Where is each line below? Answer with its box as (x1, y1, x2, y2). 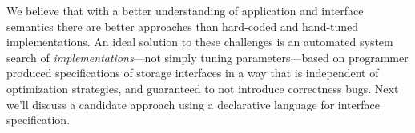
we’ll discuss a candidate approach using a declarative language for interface (6, 96, 380, 112)
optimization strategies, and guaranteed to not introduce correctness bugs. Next (6, 80, 399, 96)
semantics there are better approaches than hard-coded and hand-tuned (6, 18, 359, 34)
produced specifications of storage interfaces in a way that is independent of (6, 65, 379, 81)
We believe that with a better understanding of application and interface (6, 2, 364, 18)
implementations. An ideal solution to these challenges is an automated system (6, 33, 393, 50)
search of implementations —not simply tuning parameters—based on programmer (6, 49, 409, 65)
